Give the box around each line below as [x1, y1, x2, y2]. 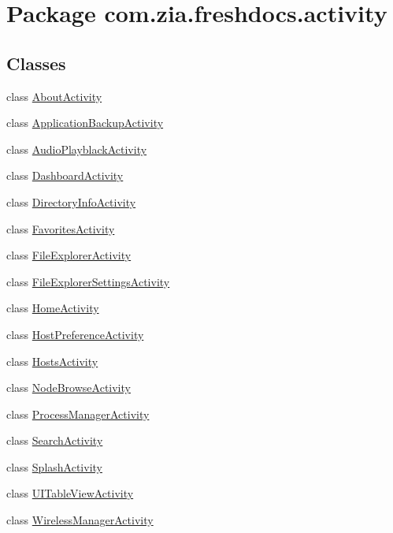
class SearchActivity [6, 432, 103, 449]
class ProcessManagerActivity [6, 405, 150, 422]
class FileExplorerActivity [6, 247, 132, 263]
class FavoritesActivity [6, 220, 115, 237]
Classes [6, 50, 66, 75]
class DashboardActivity [6, 167, 124, 184]
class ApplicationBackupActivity [6, 114, 164, 131]
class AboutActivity [6, 88, 102, 104]
